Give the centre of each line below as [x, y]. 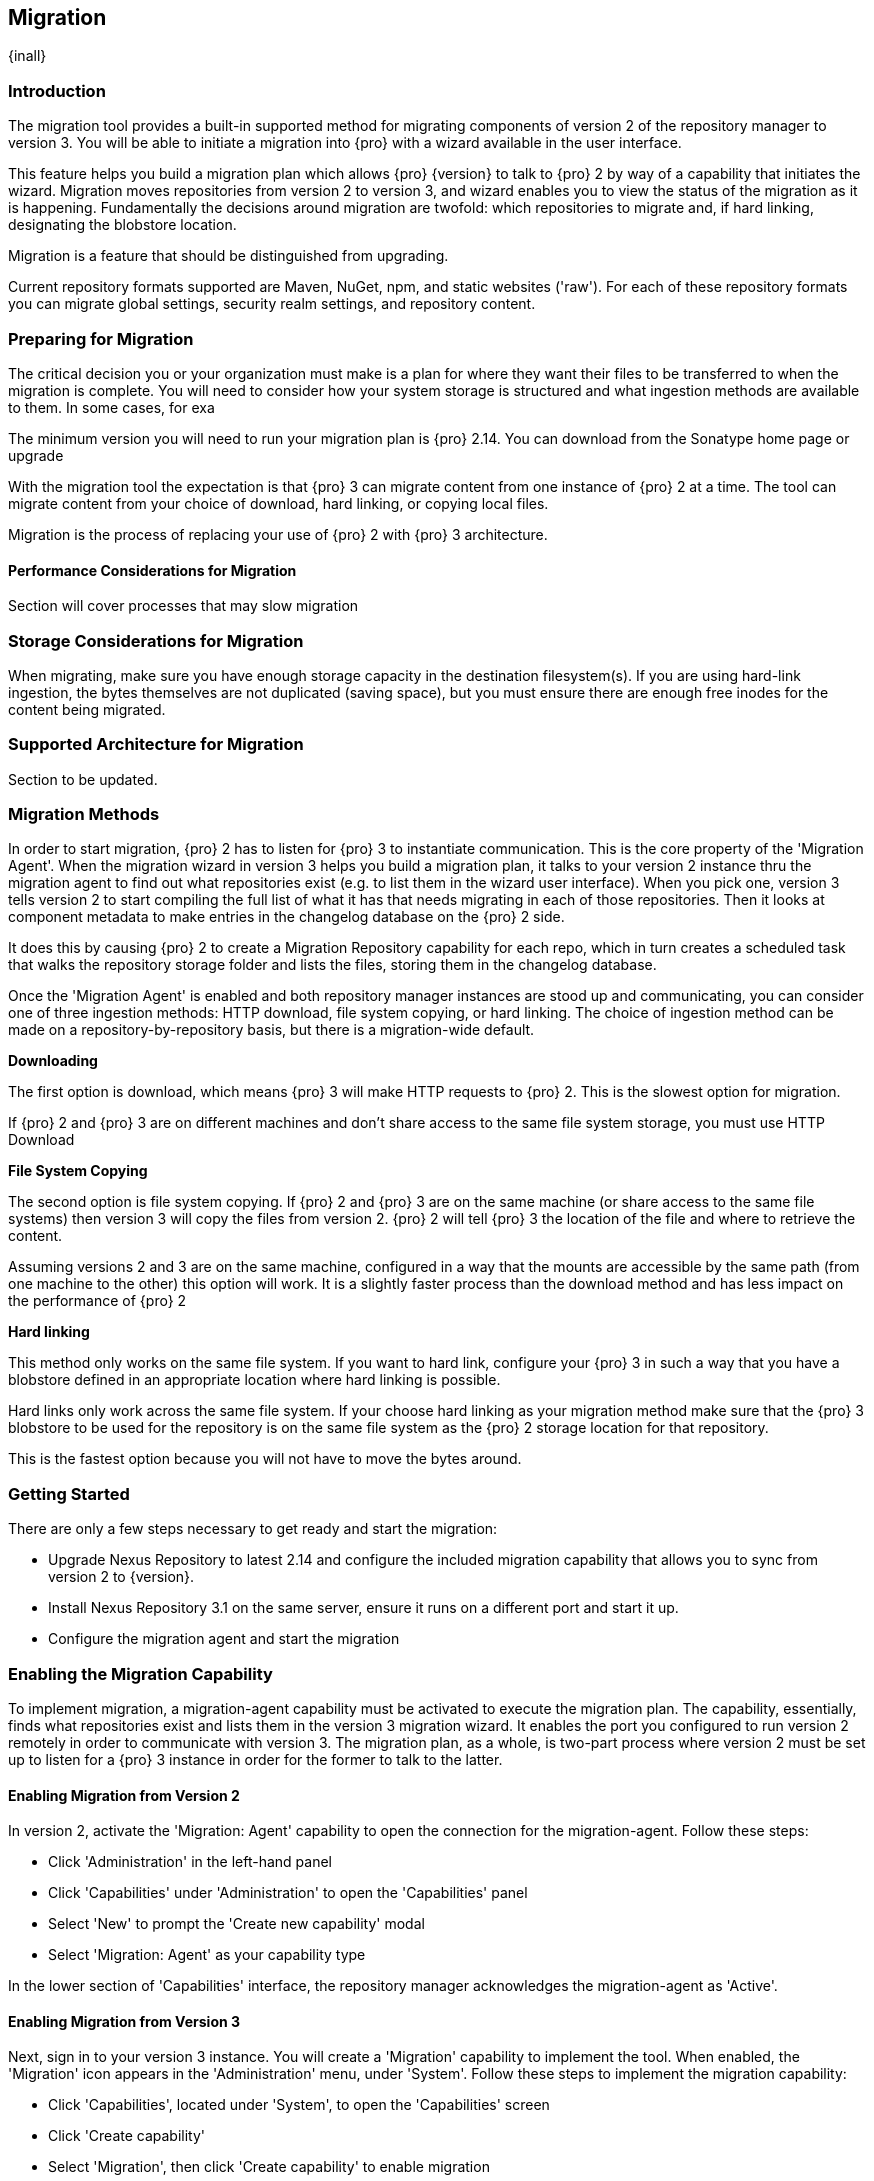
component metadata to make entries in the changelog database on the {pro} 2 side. [286, 917]
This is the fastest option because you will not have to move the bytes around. [265, 1459]
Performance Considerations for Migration [152, 570]
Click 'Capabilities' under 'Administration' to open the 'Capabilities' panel [288, 1893]
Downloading [53, 1061]
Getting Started [69, 1493]
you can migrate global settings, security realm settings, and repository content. [272, 304]
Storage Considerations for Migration [156, 640]
